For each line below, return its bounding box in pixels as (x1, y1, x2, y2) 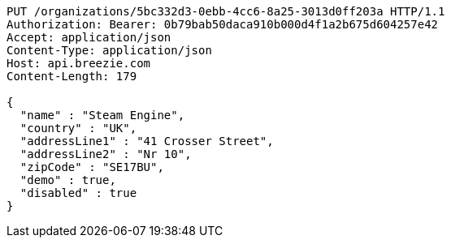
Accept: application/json (7, 31, 171, 44)
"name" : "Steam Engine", (20, 109, 185, 122)
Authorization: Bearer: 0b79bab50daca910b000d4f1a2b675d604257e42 (7, 18, 439, 31)
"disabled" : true (20, 186, 137, 199)
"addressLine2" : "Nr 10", (20, 148, 192, 161)
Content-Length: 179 (7, 70, 137, 83)
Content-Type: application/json (7, 44, 212, 57)
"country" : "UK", (20, 122, 137, 135)
